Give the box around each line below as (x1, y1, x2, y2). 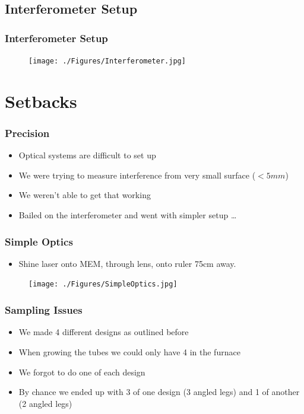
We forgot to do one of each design (18, 365, 145, 378)
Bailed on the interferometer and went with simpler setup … (18, 209, 237, 221)
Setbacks (5, 88, 77, 113)
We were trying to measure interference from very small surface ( (18, 168, 256, 181)
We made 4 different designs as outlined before (18, 326, 189, 338)
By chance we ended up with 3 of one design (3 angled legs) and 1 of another (18, 386, 300, 398)
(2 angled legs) (18, 397, 72, 409)
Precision (5, 125, 50, 140)
